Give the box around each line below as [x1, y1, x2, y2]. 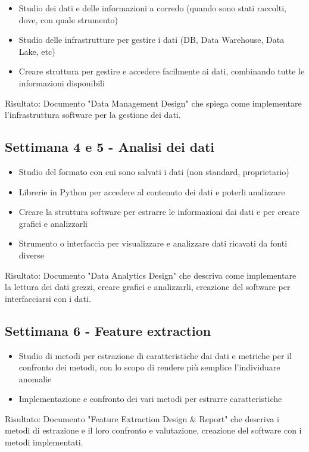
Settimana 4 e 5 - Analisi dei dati [5, 138, 215, 156]
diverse [18, 248, 44, 261]
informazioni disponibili [18, 76, 105, 89]
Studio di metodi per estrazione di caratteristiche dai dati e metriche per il [18, 349, 292, 361]
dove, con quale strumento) [18, 13, 118, 26]
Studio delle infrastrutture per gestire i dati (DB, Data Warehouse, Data [18, 33, 285, 46]
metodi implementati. [5, 436, 83, 448]
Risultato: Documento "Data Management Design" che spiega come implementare [5, 96, 302, 109]
